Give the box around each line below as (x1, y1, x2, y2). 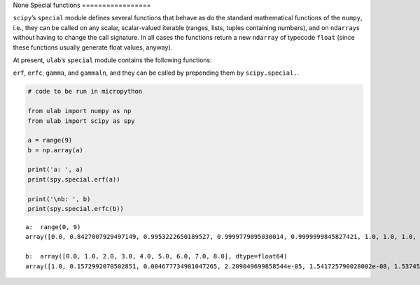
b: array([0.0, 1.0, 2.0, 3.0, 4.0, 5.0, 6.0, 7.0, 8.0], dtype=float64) (25, 252, 288, 261)
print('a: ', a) (27, 166, 84, 174)
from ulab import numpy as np (27, 107, 132, 115)
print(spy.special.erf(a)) (27, 175, 120, 183)
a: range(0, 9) (25, 224, 81, 231)
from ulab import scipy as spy (27, 117, 136, 125)
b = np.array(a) (27, 146, 84, 154)
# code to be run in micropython (27, 87, 143, 96)
